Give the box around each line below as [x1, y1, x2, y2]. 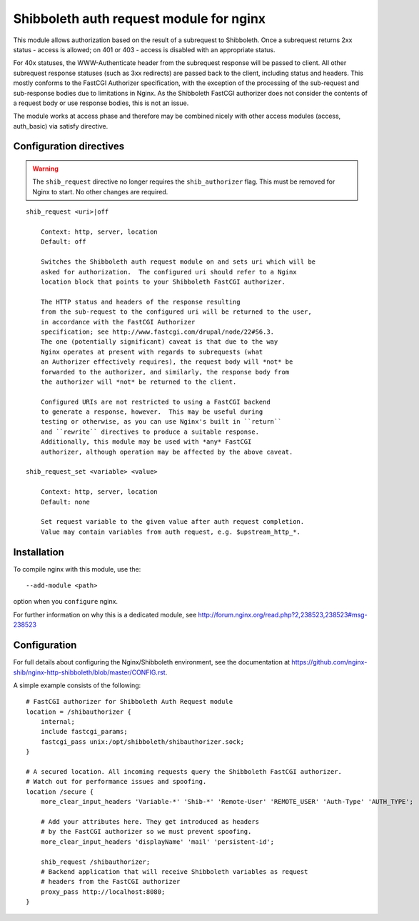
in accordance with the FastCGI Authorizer [40, 318, 196, 326]
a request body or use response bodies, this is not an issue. [13, 99, 189, 107]
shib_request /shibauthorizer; [40, 857, 151, 866]
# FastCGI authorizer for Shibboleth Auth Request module [26, 697, 233, 706]
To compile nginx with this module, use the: [13, 564, 141, 573]
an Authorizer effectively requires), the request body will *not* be [40, 358, 293, 366]
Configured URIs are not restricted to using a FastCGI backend [40, 397, 271, 406]
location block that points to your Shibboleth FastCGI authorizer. [40, 277, 286, 286]
